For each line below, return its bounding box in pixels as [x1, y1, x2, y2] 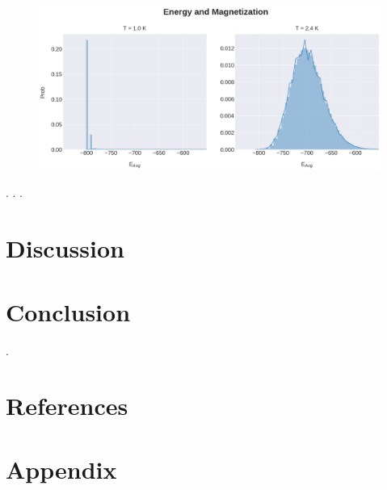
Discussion [6, 232, 124, 265]
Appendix [6, 452, 117, 485]
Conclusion [6, 295, 131, 328]
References [6, 389, 128, 422]
